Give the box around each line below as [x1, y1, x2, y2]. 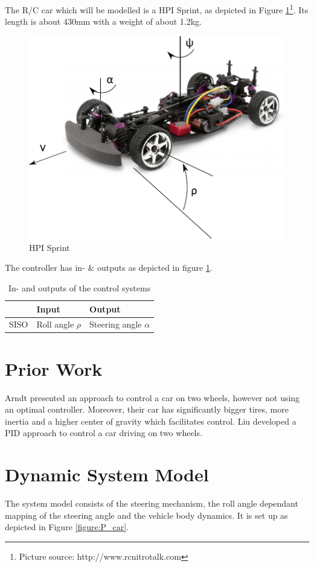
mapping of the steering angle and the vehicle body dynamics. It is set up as [5, 508, 288, 521]
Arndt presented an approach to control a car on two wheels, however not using [5, 391, 300, 404]
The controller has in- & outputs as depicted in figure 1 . [5, 261, 213, 274]
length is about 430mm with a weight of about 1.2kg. [5, 15, 202, 28]
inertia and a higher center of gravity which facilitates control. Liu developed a [5, 414, 296, 427]
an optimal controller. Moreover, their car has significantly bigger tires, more [5, 403, 289, 416]
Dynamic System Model [5, 462, 209, 487]
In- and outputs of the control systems [8, 281, 151, 294]
